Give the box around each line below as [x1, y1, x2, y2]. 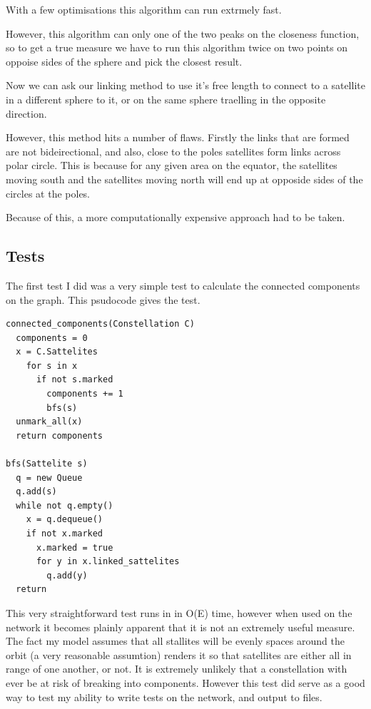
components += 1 [46, 389, 123, 399]
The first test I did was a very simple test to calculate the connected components [6, 277, 360, 292]
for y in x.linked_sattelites [36, 556, 180, 567]
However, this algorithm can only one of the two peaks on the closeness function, [6, 26, 360, 41]
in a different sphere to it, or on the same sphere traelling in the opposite [6, 91, 326, 106]
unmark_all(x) [16, 417, 83, 427]
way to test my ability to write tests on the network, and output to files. [6, 689, 322, 704]
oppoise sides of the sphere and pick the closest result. [6, 53, 243, 68]
